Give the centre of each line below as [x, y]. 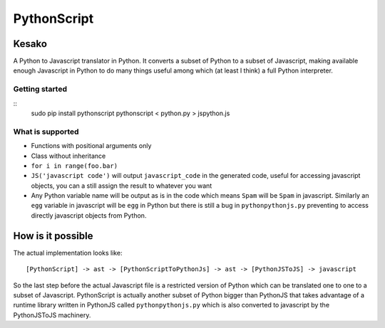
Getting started [40, 89]
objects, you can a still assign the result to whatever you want [122, 186]
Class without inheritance [68, 156]
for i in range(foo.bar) [74, 166]
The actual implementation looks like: [68, 253]
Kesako [30, 44]
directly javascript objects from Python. [89, 215]
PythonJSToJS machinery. [52, 315]
